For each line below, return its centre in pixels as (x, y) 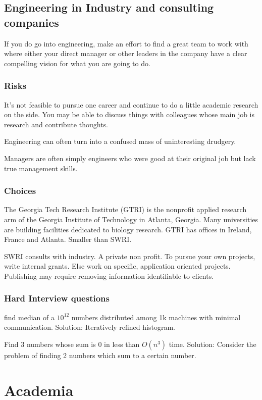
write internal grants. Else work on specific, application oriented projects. (117, 266)
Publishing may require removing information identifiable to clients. (109, 276)
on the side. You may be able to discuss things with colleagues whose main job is (129, 114)
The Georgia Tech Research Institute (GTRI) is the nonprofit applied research (125, 209)
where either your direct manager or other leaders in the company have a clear (126, 53)
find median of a (29, 317)
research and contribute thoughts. (56, 124)
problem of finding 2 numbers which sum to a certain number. (100, 355)
